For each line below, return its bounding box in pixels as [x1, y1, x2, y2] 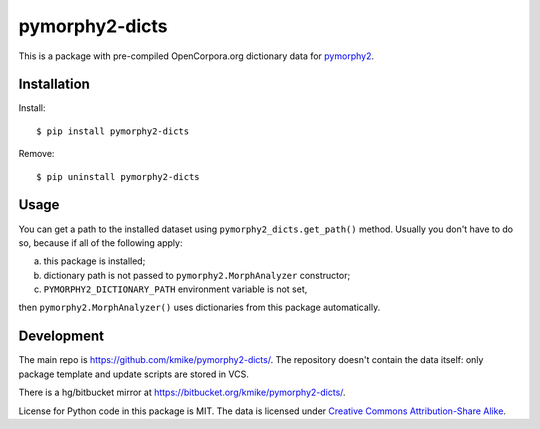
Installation [18, 76, 90, 93]
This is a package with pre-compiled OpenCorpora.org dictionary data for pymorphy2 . [18, 50, 375, 62]
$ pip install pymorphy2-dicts [36, 125, 190, 137]
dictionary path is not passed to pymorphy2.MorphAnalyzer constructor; [43, 269, 351, 281]
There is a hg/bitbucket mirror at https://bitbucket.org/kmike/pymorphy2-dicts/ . [18, 386, 346, 399]
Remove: [18, 148, 55, 160]
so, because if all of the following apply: [18, 236, 183, 249]
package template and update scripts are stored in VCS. [18, 368, 249, 380]
